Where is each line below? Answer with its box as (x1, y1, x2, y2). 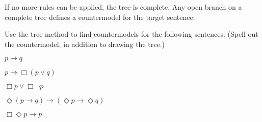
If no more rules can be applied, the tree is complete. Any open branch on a (5, 2, 242, 12)
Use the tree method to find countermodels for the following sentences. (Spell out (5, 29, 258, 39)
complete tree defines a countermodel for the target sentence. (5, 11, 195, 22)
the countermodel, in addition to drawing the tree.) (5, 38, 165, 49)
